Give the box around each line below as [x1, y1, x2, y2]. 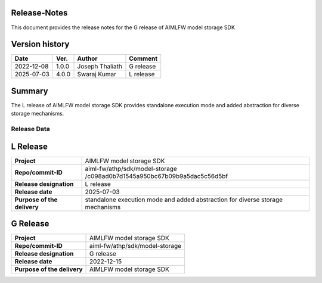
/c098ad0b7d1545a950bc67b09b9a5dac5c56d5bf [85, 172, 228, 180]
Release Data [11, 125, 50, 133]
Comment [129, 54, 158, 63]
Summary [11, 86, 48, 96]
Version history [11, 39, 70, 49]
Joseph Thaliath [77, 63, 122, 71]
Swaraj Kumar [77, 70, 116, 79]
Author [77, 54, 98, 63]
